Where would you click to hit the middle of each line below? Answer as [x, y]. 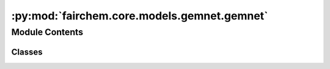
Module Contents [47, 32]
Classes [27, 52]
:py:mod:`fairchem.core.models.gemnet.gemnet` [140, 16]
